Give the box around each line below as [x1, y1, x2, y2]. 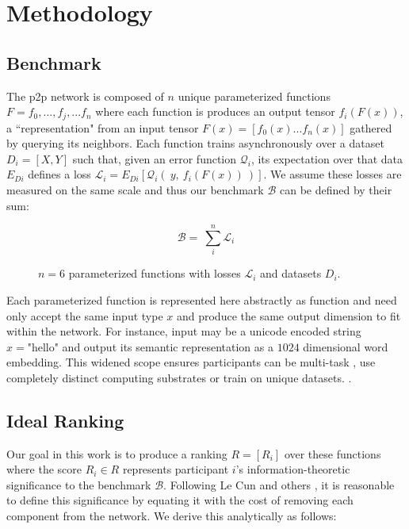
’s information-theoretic [235, 461, 350, 477]
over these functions [284, 445, 381, 462]
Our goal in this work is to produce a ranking [6, 445, 227, 462]
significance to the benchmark [6, 476, 151, 493]
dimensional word [303, 338, 388, 355]
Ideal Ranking [6, 408, 124, 432]
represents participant [122, 461, 229, 477]
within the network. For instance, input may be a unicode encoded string [6, 323, 361, 339]
